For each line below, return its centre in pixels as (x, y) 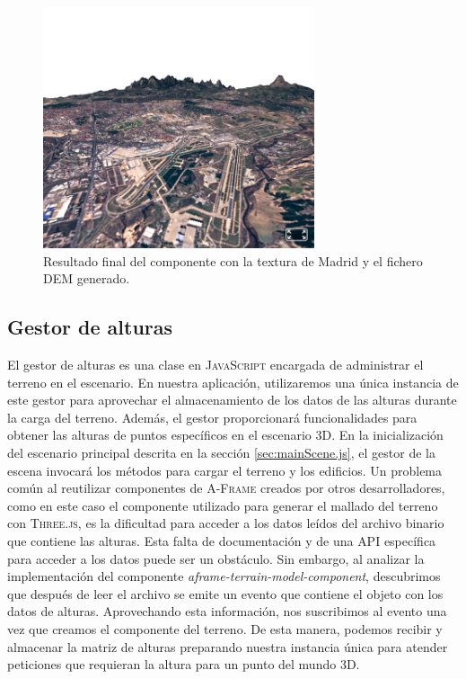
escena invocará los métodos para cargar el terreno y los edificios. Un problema (225, 470)
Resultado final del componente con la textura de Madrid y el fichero (233, 260)
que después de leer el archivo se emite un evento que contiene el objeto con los (225, 593)
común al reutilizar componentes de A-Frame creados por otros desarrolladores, (226, 488)
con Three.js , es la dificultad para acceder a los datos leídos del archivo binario (226, 523)
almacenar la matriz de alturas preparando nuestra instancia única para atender (228, 646)
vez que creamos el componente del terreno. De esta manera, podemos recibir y (225, 629)
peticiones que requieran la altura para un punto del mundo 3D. (184, 664)
